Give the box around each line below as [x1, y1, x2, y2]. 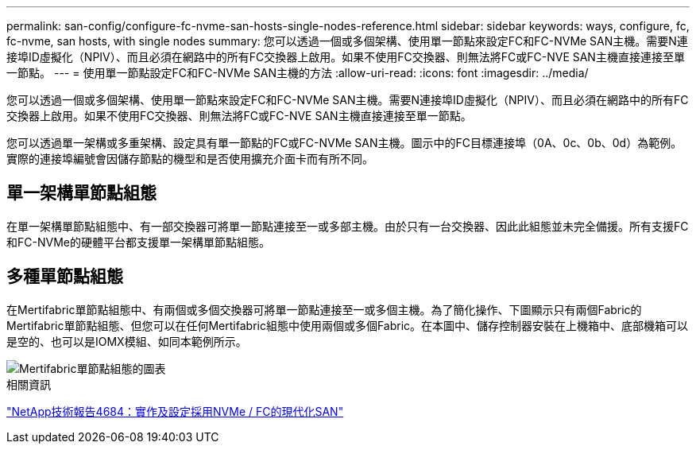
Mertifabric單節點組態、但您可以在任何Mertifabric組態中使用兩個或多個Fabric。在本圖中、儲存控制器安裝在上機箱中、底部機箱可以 [6, 318, 689, 332]
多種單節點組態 [6, 266, 123, 287]
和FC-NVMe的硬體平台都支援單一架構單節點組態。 [6, 235, 270, 249]
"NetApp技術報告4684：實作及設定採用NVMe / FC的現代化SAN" [6, 404, 344, 418]
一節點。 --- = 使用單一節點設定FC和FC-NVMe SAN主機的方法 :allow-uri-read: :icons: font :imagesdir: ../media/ [6, 66, 589, 80]
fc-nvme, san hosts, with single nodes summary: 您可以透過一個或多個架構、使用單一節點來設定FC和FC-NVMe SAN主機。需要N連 [6, 34, 688, 48]
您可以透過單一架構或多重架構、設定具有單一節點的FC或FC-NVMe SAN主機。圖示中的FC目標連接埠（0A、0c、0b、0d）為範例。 [6, 136, 682, 149]
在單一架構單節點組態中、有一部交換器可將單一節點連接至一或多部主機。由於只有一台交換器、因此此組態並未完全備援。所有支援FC [6, 219, 689, 233]
